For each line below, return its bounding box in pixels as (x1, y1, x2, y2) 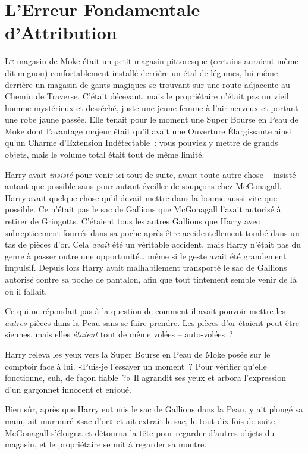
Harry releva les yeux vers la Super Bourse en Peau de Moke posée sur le (5, 347, 271, 360)
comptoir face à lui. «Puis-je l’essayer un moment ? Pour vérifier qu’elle (5, 359, 267, 372)
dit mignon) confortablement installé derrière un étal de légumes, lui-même (5, 66, 278, 79)
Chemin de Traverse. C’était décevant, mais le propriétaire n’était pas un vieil (5, 90, 289, 102)
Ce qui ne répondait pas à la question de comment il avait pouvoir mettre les (5, 305, 286, 317)
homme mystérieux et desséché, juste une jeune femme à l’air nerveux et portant (5, 101, 298, 114)
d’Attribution (5, 20, 117, 45)
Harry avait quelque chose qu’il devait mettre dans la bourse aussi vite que (5, 191, 277, 203)
